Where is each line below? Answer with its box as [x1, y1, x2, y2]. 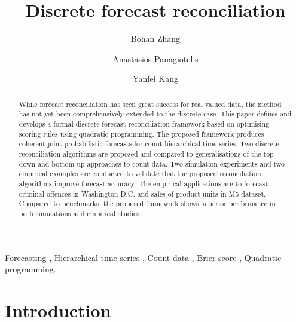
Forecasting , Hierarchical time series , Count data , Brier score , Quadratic [5, 251, 282, 263]
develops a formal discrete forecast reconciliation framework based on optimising [19, 119, 270, 129]
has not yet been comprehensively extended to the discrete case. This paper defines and [19, 109, 292, 119]
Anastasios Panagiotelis [112, 52, 199, 65]
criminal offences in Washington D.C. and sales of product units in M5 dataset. [19, 188, 266, 198]
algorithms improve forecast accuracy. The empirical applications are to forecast [19, 178, 268, 188]
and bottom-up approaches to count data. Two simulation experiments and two [38, 158, 285, 168]
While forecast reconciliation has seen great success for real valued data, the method [19, 99, 282, 109]
